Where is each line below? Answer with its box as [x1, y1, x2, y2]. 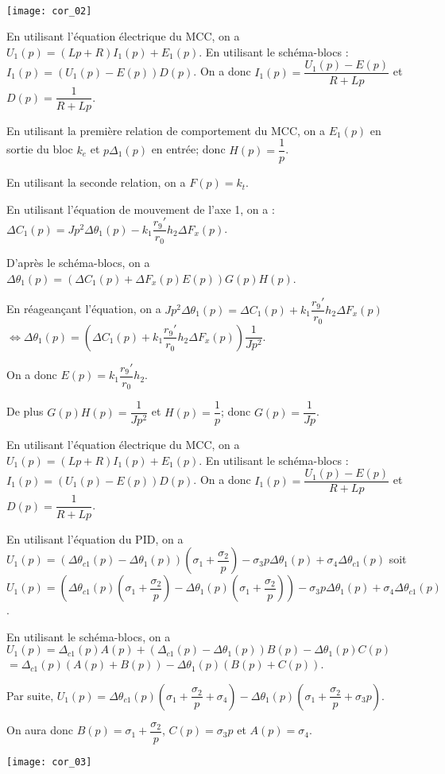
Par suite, [6, 687, 54, 703]
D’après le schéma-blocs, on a [6, 253, 150, 270]
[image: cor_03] [6, 756, 92, 768]
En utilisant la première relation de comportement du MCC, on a [6, 122, 325, 138]
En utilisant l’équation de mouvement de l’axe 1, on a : [6, 200, 275, 217]
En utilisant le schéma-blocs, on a [6, 628, 171, 644]
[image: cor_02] [6, 5, 92, 17]
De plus [6, 403, 44, 420]
